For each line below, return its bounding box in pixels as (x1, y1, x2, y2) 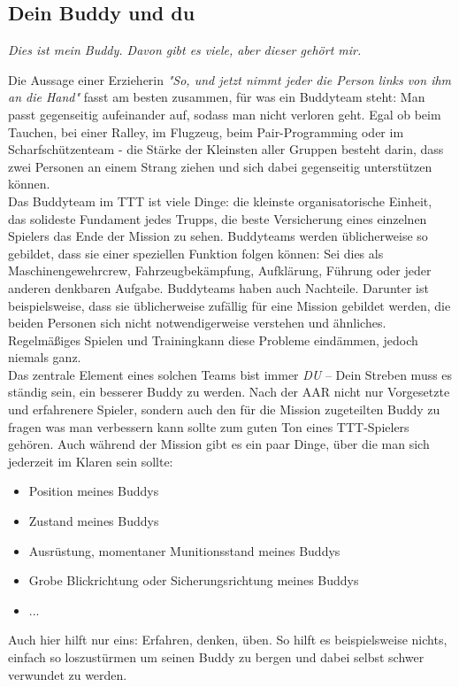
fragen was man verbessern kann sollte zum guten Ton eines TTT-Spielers (8, 417, 409, 436)
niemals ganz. (8, 348, 81, 367)
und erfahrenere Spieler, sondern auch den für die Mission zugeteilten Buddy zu (8, 400, 440, 419)
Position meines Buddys (28, 482, 159, 500)
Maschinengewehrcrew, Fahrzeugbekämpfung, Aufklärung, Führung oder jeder (8, 261, 432, 280)
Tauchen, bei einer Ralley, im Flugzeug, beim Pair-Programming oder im (8, 122, 404, 141)
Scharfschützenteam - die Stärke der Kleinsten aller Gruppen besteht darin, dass (8, 140, 444, 158)
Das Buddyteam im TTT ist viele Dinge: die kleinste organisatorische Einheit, (8, 191, 432, 210)
